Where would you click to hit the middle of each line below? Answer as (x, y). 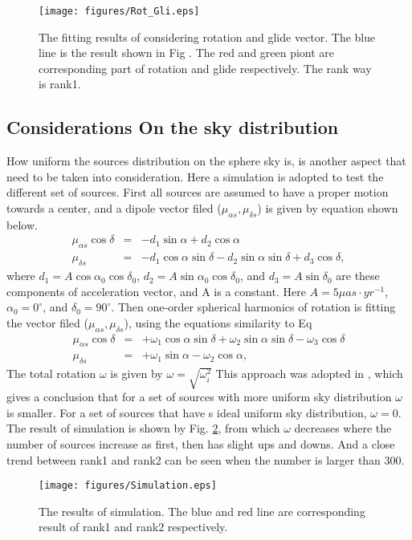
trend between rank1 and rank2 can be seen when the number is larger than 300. (206, 459)
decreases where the (343, 428)
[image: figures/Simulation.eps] (128, 486)
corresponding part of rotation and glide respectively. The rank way (205, 68)
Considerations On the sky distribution (173, 127)
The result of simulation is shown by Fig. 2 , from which (143, 428)
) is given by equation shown (328, 208)
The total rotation (51, 374)
